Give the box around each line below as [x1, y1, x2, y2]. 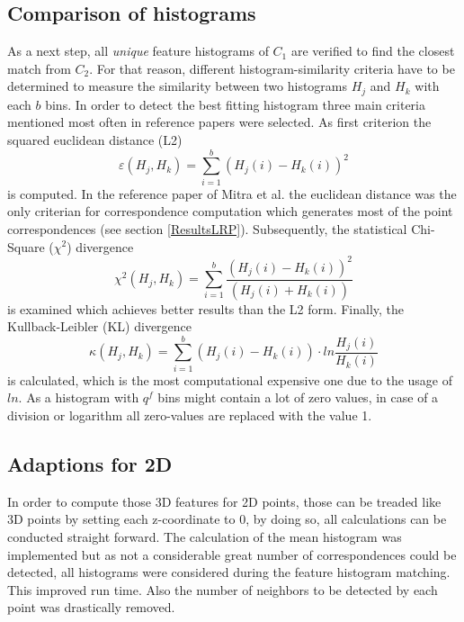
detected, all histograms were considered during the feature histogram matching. [7, 563, 451, 581]
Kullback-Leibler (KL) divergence [7, 317, 192, 336]
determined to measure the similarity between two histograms [7, 77, 348, 95]
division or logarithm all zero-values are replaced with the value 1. [7, 406, 372, 424]
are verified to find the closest [290, 41, 455, 60]
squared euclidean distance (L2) [7, 131, 183, 149]
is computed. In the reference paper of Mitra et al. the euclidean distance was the [7, 184, 457, 203]
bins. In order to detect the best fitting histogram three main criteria [45, 95, 425, 113]
